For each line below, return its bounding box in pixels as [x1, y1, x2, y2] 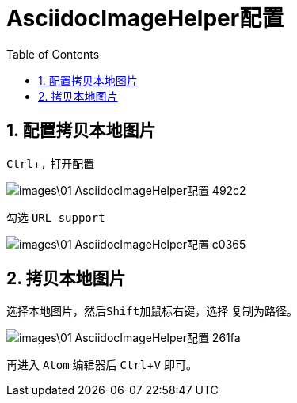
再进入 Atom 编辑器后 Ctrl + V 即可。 [6, 358, 197, 372]
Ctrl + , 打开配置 [6, 156, 95, 170]
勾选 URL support [6, 210, 105, 224]
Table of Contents [6, 47, 100, 61]
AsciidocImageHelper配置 [6, 5, 284, 32]
